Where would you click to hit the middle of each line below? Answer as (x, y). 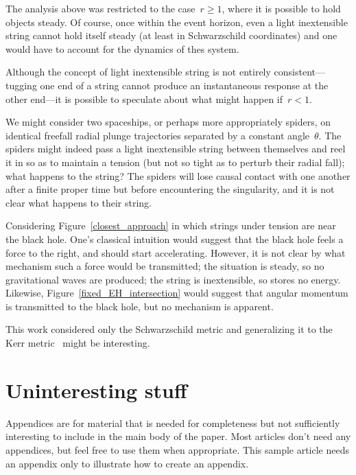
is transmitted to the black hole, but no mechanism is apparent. (140, 306)
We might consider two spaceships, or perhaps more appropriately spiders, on (168, 122)
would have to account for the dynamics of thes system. (122, 48)
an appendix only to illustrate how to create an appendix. (127, 463)
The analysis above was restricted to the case (100, 8)
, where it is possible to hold (281, 8)
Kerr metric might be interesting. (78, 343)
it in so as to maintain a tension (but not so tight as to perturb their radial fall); (175, 162)
